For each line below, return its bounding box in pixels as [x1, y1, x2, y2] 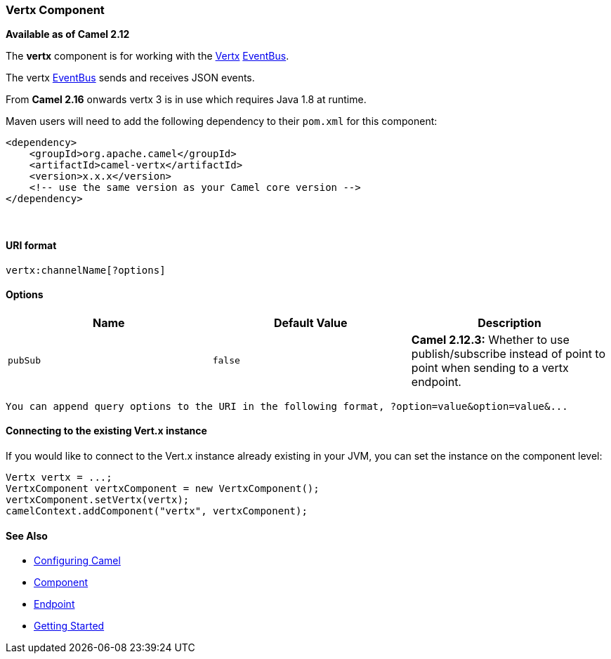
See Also [6, 529, 48, 542]
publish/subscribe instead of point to [411, 346, 606, 361]
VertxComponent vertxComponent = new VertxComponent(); [6, 483, 320, 495]
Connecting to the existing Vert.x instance [6, 425, 207, 437]
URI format [6, 239, 57, 251]
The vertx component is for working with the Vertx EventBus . [6, 50, 289, 62]
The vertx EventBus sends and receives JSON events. [6, 72, 255, 84]
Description [478, 315, 541, 330]
